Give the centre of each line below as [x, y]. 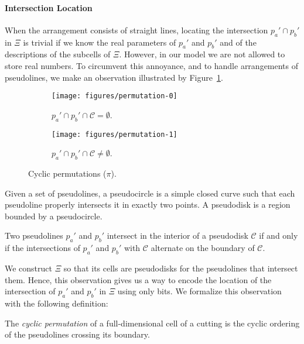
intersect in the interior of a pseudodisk [177, 235]
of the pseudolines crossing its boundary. [77, 334]
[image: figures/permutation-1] [115, 134]
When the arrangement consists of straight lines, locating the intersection [136, 30]
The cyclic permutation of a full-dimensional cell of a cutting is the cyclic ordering [152, 323]
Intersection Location [49, 7]
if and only [279, 235]
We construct [29, 268]
